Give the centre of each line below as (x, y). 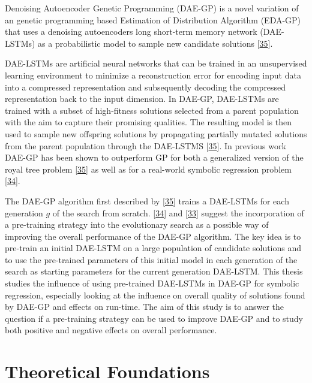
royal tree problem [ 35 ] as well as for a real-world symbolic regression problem (148, 169)
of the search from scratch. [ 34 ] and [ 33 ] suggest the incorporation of (178, 212)
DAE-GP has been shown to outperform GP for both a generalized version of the (154, 157)
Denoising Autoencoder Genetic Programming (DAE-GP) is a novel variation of (152, 8)
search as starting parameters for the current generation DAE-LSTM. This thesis (154, 271)
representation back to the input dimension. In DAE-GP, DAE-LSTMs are (142, 99)
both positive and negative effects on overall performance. (111, 330)
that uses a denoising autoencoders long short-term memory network (131, 31)
